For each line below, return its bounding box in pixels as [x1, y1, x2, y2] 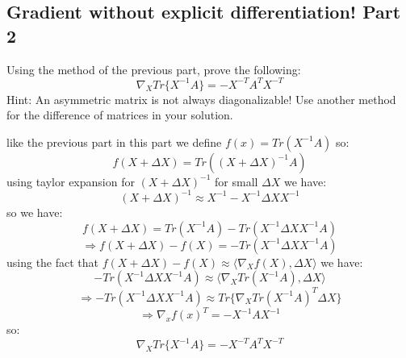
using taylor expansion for [6, 173, 135, 189]
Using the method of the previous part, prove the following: [6, 60, 301, 77]
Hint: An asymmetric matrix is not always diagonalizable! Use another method [6, 90, 396, 107]
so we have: [6, 203, 63, 220]
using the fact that [6, 253, 99, 270]
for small [215, 173, 258, 189]
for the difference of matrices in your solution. [6, 106, 233, 123]
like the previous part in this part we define [6, 133, 222, 150]
